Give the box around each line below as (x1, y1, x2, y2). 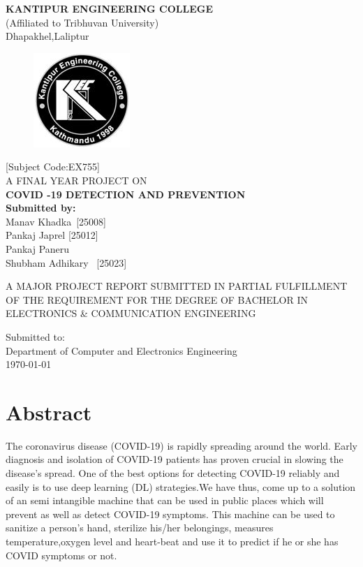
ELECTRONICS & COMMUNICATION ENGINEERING (6, 306, 256, 321)
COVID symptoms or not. (6, 547, 117, 562)
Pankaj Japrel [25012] (6, 228, 98, 242)
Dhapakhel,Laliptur (6, 29, 89, 43)
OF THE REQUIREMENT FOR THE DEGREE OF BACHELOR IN (6, 292, 308, 307)
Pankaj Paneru (6, 241, 70, 256)
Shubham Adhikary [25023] (6, 255, 127, 270)
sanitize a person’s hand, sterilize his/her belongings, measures (6, 520, 274, 535)
